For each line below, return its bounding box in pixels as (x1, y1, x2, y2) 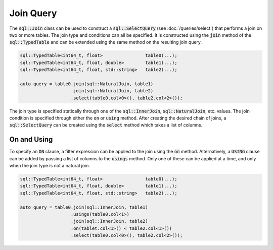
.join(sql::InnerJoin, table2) (70, 218, 149, 224)
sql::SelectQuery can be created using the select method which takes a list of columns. (9, 122, 203, 128)
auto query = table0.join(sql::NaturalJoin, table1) (20, 81, 154, 87)
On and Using (9, 135, 53, 144)
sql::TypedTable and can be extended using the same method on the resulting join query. (9, 39, 202, 45)
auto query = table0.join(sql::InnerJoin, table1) (20, 204, 149, 210)
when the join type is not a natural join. (9, 163, 90, 169)
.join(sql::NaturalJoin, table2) (70, 88, 154, 94)
